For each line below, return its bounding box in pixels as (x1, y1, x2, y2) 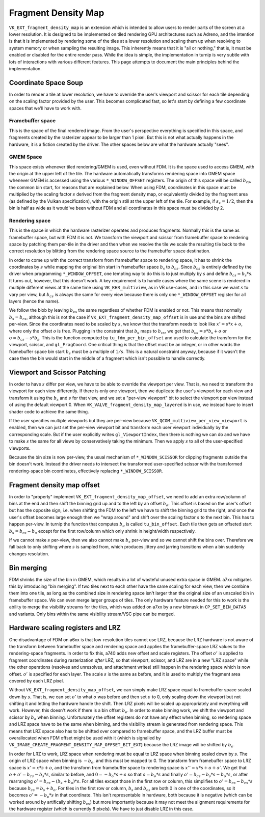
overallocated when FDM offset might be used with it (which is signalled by (9, 735, 161, 741)
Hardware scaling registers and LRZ (9, 624, 121, 632)
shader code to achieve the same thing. (9, 408, 89, 414)
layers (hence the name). (9, 299, 60, 304)
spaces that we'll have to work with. (9, 105, 82, 111)
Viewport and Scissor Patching (9, 368, 106, 377)
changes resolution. (9, 550, 49, 557)
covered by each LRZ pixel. (9, 678, 64, 683)
